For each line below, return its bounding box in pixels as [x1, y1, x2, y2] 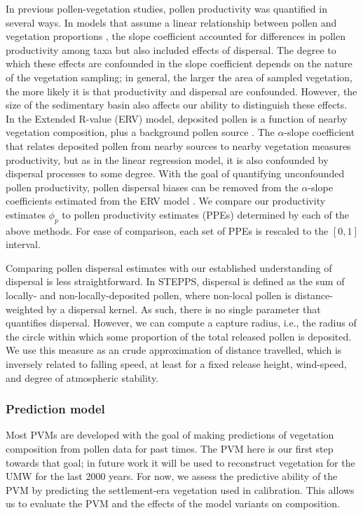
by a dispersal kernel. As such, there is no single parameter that [46, 301, 321, 316]
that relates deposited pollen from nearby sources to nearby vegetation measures [6, 138, 351, 153]
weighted [6, 301, 43, 316]
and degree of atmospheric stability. [6, 370, 159, 385]
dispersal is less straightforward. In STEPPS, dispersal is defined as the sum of [6, 274, 345, 289]
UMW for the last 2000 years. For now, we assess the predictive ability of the [6, 469, 338, 483]
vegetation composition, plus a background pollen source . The [6, 125, 275, 139]
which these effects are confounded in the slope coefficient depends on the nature [6, 56, 352, 71]
